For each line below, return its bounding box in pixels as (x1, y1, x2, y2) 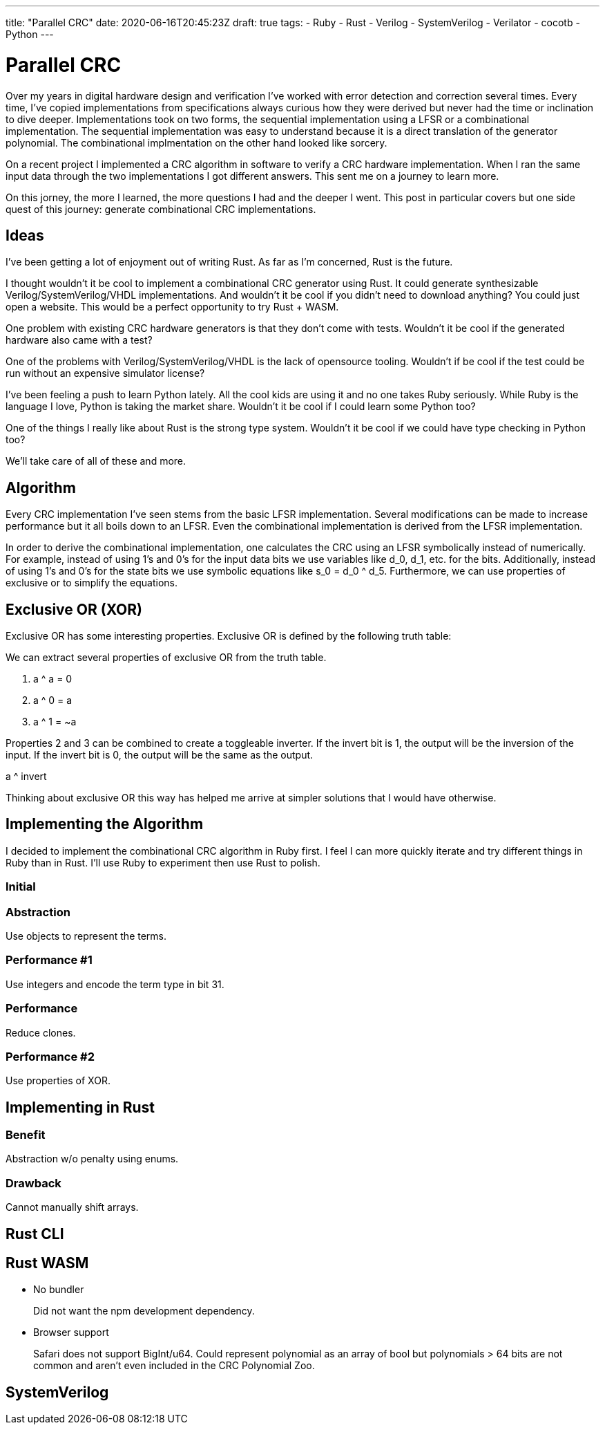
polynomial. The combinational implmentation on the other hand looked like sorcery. (6, 136, 387, 149)
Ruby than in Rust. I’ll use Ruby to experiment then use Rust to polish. (6, 856, 320, 869)
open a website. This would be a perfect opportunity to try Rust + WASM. (6, 301, 339, 313)
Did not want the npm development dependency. (33, 1305, 255, 1317)
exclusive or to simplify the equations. (6, 577, 177, 589)
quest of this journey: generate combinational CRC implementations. (6, 203, 316, 215)
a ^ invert (6, 770, 47, 783)
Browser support (33, 1326, 109, 1339)
